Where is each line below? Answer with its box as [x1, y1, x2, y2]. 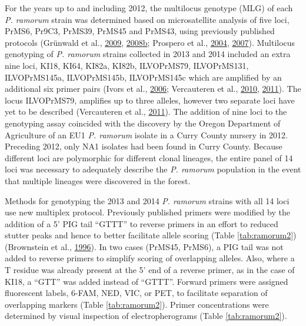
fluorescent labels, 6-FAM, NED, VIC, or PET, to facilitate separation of [5, 287, 268, 299]
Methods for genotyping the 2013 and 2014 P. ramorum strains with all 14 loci [5, 194, 290, 207]
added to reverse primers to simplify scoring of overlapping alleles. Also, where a [5, 252, 295, 264]
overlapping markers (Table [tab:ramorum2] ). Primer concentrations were [5, 298, 269, 310]
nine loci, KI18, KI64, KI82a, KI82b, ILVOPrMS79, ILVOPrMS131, [5, 59, 249, 71]
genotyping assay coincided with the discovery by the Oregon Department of [5, 117, 281, 129]
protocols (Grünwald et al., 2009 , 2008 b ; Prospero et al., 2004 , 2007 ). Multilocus [5, 36, 295, 48]
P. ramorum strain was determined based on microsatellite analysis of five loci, [5, 13, 290, 25]
